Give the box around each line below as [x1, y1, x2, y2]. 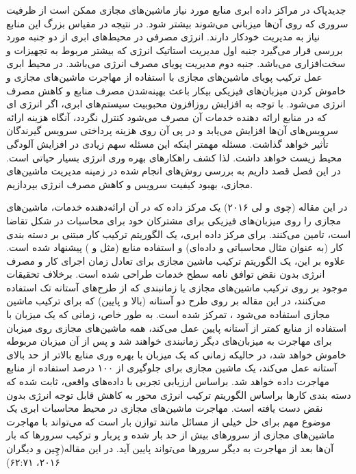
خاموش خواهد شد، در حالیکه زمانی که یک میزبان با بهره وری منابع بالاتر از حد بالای [6, 347, 346, 361]
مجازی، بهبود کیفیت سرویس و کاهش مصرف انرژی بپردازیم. [6, 176, 253, 191]
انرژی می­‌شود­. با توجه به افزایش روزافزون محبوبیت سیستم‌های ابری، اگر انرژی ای [6, 96, 346, 111]
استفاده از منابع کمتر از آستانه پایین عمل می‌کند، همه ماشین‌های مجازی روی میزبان [6, 320, 346, 334]
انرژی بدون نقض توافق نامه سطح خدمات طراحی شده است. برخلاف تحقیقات [6, 267, 325, 281]
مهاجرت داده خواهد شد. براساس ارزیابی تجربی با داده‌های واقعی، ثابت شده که [6, 374, 329, 389]
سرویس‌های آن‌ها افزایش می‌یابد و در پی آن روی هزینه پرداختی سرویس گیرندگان [6, 123, 338, 137]
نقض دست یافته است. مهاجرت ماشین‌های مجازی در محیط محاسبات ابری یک [6, 401, 323, 415]
